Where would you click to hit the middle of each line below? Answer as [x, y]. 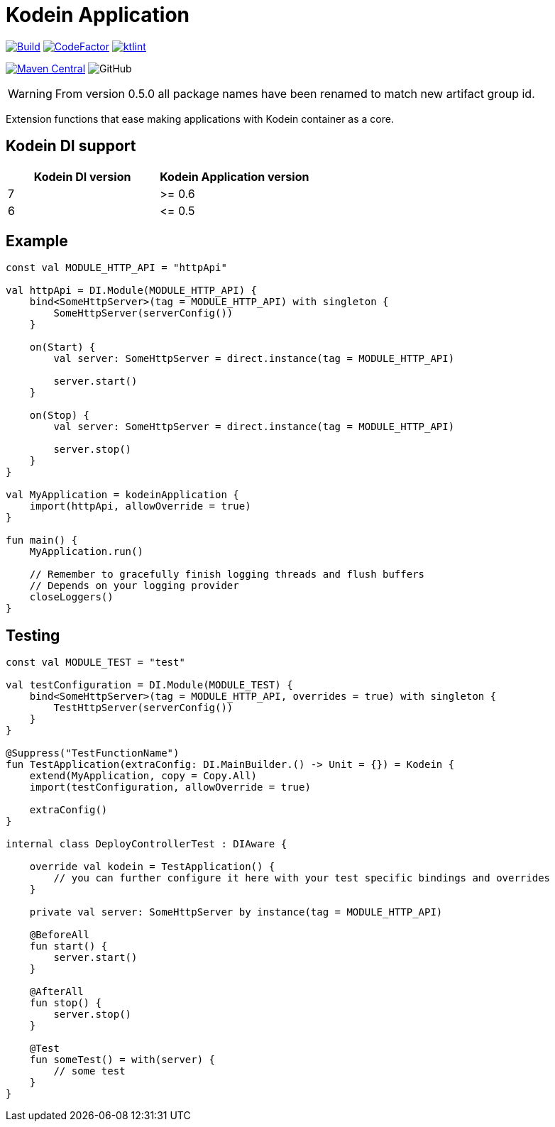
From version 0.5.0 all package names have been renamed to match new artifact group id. [295, 93]
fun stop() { [65, 1003]
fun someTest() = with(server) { [122, 1060]
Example [37, 241]
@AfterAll [56, 992]
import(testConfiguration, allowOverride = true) [170, 787]
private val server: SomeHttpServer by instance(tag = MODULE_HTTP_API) [236, 912]
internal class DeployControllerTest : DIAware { [147, 844]
